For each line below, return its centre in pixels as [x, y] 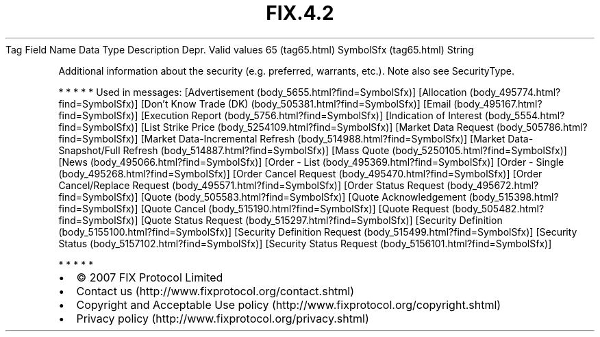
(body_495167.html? [498, 103]
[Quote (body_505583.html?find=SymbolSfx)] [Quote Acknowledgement [303, 197]
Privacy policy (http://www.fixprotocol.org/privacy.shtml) [223, 318]
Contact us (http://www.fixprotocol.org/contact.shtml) [215, 291]
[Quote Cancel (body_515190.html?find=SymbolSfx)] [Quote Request [295, 208]
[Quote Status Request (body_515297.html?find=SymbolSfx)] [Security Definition [322, 220]
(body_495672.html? [493, 185]
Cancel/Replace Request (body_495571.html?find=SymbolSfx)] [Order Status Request [251, 185]
